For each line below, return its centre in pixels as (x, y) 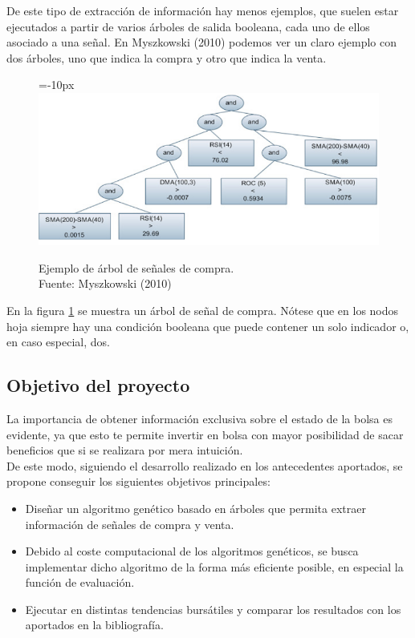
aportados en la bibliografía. (94, 625)
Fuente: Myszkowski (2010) (105, 283)
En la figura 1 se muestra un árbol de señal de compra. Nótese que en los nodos (203, 310)
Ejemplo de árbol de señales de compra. (136, 267)
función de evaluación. (80, 582)
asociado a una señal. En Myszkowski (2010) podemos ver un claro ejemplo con (201, 42)
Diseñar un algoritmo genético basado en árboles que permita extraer (195, 508)
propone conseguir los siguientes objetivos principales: (138, 481)
